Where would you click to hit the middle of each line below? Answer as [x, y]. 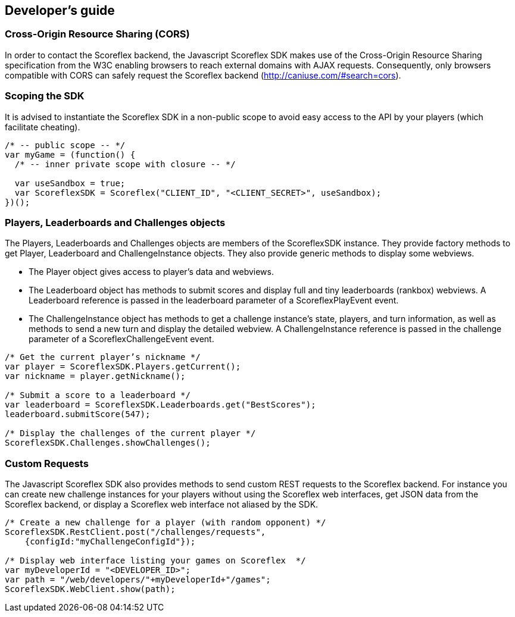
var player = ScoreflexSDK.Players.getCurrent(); [123, 367]
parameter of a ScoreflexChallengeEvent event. [121, 339]
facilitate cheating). [43, 127]
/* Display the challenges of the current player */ [130, 433]
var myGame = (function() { [70, 154]
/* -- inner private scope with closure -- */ [125, 164]
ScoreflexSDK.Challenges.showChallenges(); [108, 443]
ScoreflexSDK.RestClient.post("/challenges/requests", [135, 532]
